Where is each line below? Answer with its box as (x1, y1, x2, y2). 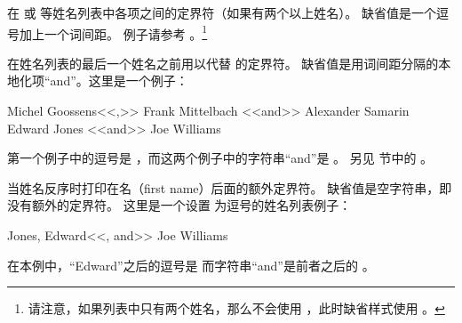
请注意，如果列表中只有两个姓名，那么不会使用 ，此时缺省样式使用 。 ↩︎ (28, 299, 445, 318)
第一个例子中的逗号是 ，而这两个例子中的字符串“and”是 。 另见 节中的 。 (7, 149, 434, 167)
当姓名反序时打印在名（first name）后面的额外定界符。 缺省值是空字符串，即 (7, 178, 452, 197)
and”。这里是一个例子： (50, 71, 188, 90)
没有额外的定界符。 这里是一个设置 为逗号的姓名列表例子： (7, 196, 352, 214)
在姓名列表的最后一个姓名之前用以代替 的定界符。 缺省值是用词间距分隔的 (7, 53, 439, 72)
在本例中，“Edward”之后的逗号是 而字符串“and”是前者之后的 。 (7, 255, 375, 274)
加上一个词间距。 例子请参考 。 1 (19, 21, 208, 43)
